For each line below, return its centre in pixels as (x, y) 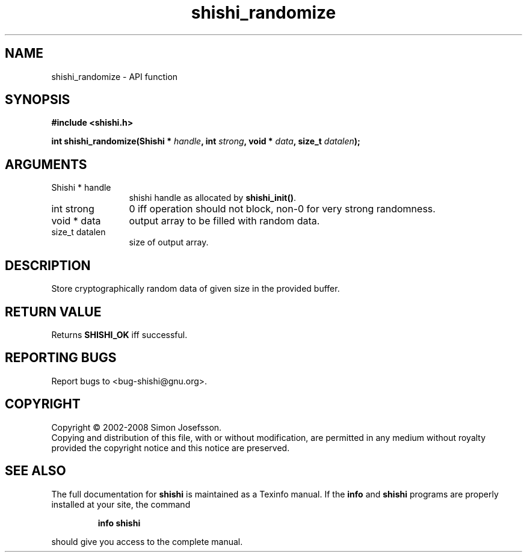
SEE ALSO (35, 471)
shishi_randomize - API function (115, 76)
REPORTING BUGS (61, 358)
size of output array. (169, 242)
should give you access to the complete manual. (147, 541)
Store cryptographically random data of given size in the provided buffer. (196, 289)
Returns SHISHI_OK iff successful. (119, 334)
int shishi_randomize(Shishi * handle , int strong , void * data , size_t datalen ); (206, 141)
